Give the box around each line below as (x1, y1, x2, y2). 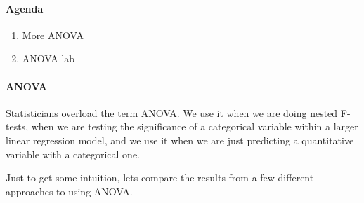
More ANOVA (22, 27, 84, 42)
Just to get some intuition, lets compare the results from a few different (6, 170, 314, 185)
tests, (6, 119, 29, 134)
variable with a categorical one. (6, 146, 141, 161)
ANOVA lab (22, 51, 75, 66)
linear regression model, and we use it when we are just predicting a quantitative (6, 132, 354, 147)
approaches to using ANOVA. (6, 183, 133, 198)
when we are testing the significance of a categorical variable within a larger (31, 119, 358, 134)
